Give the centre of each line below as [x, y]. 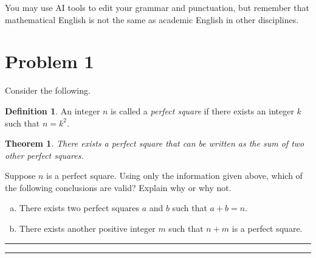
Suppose [20, 176]
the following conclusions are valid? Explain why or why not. [118, 187]
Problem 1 [50, 61]
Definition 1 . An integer [53, 110]
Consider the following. [48, 90]
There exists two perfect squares [79, 208]
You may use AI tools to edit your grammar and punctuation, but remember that [157, 7]
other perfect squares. [44, 155]
